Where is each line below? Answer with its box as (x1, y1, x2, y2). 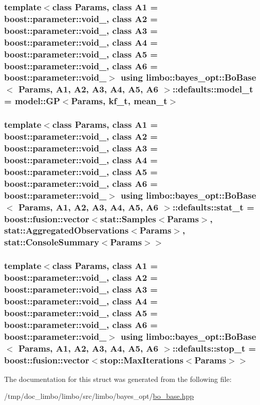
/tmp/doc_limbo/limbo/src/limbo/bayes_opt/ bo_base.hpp (4, 391, 194, 401)
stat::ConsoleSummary (4, 236, 99, 248)
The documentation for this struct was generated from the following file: (4, 373, 232, 384)
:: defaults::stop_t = (172, 341, 256, 354)
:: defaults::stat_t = (172, 200, 254, 213)
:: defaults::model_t (172, 83, 253, 95)
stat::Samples (100, 212, 156, 225)
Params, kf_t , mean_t (71, 94, 168, 107)
